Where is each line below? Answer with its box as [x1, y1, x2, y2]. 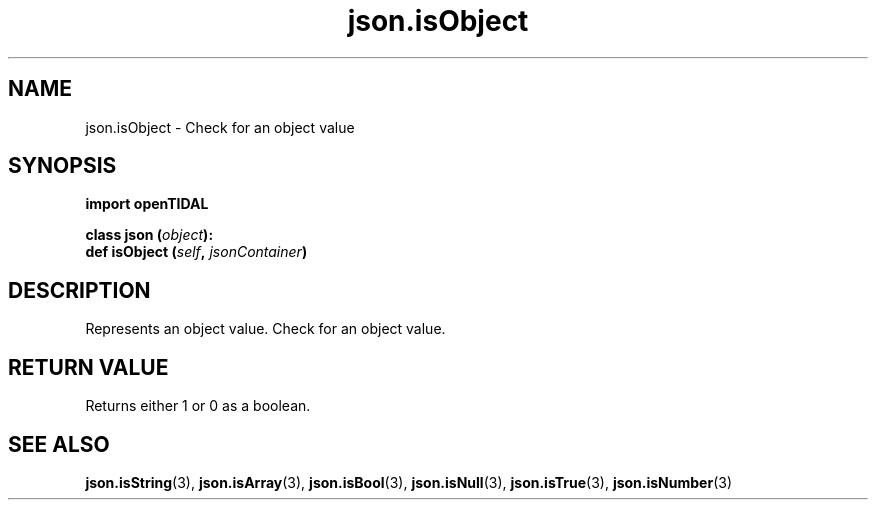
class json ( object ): [85, 226, 214, 244]
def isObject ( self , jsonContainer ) [85, 243, 308, 261]
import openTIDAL [85, 195, 209, 213]
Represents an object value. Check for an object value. [85, 320, 446, 338]
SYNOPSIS [8, 153, 117, 179]
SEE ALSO [8, 431, 110, 457]
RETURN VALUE [8, 354, 169, 380]
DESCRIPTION [8, 277, 151, 303]
